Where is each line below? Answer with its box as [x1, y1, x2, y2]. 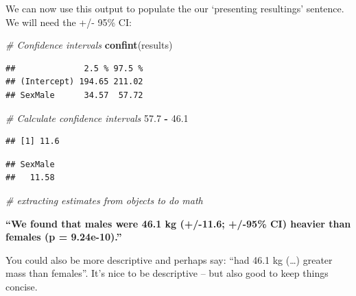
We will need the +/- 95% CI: [5, 14, 132, 29]
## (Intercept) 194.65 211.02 [5, 77, 143, 87]
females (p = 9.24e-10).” [5, 230, 122, 244]
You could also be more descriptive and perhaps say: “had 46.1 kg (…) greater [5, 252, 333, 267]
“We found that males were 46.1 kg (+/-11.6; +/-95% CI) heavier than [5, 216, 351, 230]
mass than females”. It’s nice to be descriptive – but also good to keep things [5, 266, 329, 280]
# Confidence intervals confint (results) [5, 38, 173, 52]
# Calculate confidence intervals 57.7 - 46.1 [5, 110, 189, 125]
